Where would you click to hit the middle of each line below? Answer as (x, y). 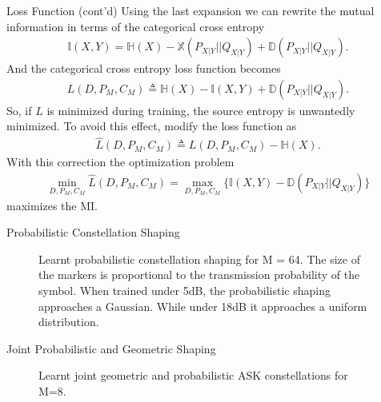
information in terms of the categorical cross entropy (136, 26)
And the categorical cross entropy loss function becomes (144, 68)
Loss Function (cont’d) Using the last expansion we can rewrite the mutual (190, 10)
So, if (19, 110)
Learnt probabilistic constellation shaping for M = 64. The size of (199, 259)
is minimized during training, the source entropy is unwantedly (201, 110)
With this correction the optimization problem (120, 162)
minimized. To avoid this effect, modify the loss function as (152, 126)
